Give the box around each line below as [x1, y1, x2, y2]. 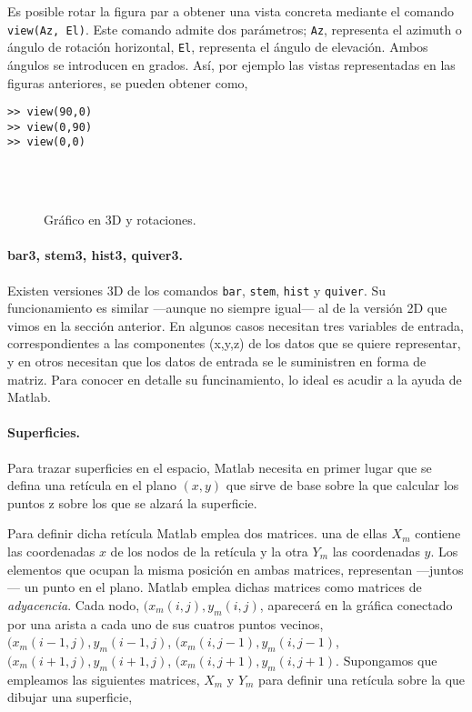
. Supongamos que [336, 651, 437, 669]
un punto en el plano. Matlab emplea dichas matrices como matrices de [24, 577, 422, 597]
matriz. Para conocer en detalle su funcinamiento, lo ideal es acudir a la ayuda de [7, 369, 462, 388]
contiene [415, 524, 461, 543]
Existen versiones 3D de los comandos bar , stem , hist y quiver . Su [7, 280, 387, 299]
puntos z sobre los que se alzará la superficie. [7, 493, 257, 512]
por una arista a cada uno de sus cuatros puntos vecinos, [7, 614, 324, 633]
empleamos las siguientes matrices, [7, 669, 200, 688]
